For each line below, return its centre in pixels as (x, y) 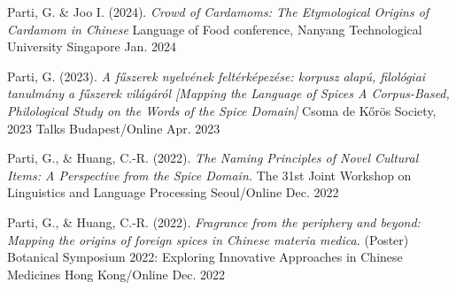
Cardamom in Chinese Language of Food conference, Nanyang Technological (215, 29)
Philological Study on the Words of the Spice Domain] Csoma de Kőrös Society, (222, 110)
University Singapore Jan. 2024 (92, 46)
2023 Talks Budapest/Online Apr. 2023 (114, 128)
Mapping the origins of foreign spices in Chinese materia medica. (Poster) (208, 239)
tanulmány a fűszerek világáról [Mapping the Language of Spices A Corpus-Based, (228, 93)
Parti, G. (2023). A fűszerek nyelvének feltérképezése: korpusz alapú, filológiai (216, 76)
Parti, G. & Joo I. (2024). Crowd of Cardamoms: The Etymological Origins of (218, 11)
